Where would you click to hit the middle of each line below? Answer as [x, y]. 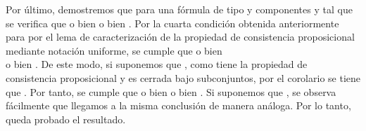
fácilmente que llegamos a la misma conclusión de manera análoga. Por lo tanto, [178, 105]
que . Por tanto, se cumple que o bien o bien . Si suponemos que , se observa [171, 91]
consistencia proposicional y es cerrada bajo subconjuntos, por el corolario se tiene [183, 77]
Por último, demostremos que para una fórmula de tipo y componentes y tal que [179, 9]
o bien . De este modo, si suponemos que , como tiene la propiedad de [157, 64]
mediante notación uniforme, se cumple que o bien [114, 50]
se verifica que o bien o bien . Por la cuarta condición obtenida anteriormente [172, 23]
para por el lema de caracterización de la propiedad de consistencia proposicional [180, 37]
